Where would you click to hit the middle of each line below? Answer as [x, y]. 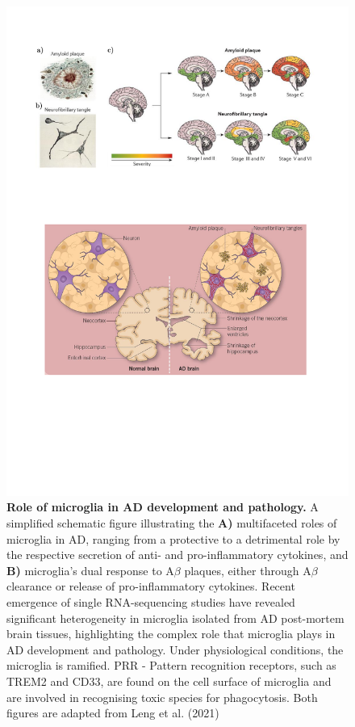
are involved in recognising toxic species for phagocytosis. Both [162, 697]
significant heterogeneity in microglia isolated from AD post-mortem [175, 618]
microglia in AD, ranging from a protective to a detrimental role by [173, 538]
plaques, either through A [248, 570]
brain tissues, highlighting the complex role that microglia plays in [171, 634]
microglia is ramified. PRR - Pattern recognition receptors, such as [171, 665]
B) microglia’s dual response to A [90, 570]
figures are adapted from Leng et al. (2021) [113, 713]
